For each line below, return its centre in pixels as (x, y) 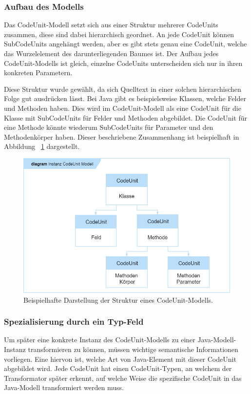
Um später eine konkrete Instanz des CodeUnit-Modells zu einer (100, 340)
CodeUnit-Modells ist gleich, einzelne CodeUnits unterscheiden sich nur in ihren (123, 63)
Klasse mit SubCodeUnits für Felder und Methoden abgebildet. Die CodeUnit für (125, 117)
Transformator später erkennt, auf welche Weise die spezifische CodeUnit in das (123, 378)
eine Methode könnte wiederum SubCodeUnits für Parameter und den (109, 127)
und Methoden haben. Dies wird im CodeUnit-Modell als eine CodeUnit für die (123, 108)
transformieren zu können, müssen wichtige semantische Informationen (133, 349)
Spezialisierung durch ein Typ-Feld (74, 321)
